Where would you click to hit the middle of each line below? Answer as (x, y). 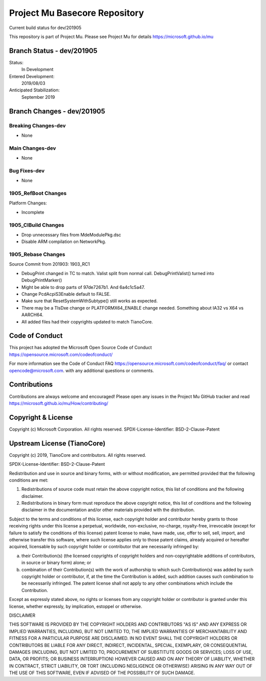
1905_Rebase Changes (37, 254)
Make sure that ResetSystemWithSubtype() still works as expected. (89, 301)
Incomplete (33, 212)
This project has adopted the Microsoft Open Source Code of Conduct (81, 348)
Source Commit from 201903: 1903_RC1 (50, 264)
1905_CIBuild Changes (36, 225)
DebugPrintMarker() (42, 280)
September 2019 (38, 97)
